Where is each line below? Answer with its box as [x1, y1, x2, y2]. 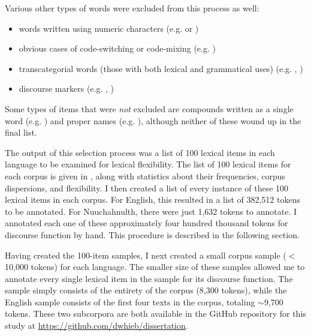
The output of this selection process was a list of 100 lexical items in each [5, 146, 275, 158]
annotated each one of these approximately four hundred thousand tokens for [5, 217, 288, 229]
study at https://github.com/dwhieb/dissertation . [5, 319, 188, 332]
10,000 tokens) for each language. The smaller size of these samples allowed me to [5, 260, 305, 273]
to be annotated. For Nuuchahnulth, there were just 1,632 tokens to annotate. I [5, 205, 297, 217]
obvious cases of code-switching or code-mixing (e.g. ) [19, 42, 216, 55]
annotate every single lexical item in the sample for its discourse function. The [5, 272, 293, 284]
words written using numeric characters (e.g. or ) [19, 22, 199, 34]
